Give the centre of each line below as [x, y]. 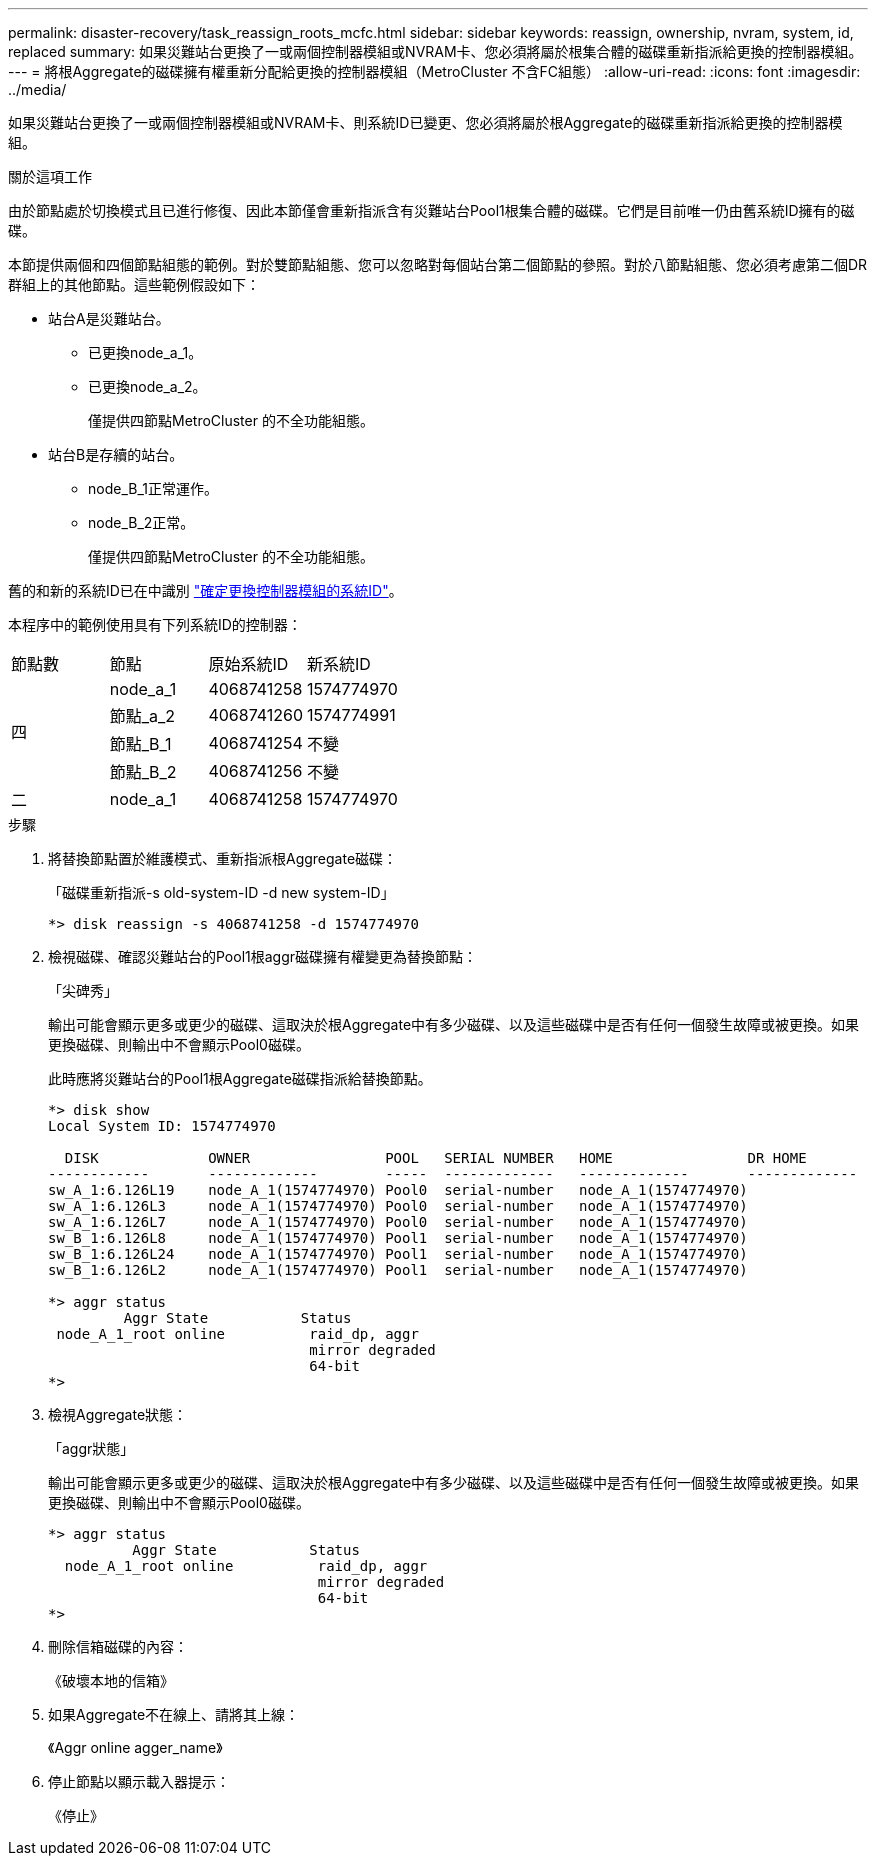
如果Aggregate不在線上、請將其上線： [174, 1714]
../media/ [37, 89]
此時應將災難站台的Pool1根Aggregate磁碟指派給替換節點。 [240, 1078]
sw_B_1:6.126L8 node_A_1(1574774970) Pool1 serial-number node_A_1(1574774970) [398, 1238]
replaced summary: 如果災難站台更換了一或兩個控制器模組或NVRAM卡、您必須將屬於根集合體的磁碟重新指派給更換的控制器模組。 [435, 51]
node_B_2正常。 [141, 522]
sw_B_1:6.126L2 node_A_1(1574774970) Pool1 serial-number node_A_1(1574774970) [398, 1270]
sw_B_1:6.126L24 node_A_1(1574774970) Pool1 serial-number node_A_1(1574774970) [398, 1254]
